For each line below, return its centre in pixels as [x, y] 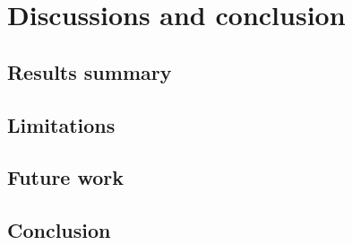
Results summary [90, 71]
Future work [66, 177]
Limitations [61, 124]
